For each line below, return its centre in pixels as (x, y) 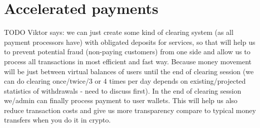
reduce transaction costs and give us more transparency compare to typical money (130, 110)
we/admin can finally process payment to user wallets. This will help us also (121, 100)
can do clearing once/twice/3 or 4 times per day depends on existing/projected (125, 81)
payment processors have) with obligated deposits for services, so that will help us (130, 42)
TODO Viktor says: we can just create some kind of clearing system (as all (119, 32)
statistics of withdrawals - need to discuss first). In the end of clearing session (123, 90)
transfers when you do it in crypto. (57, 120)
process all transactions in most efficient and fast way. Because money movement (128, 61)
